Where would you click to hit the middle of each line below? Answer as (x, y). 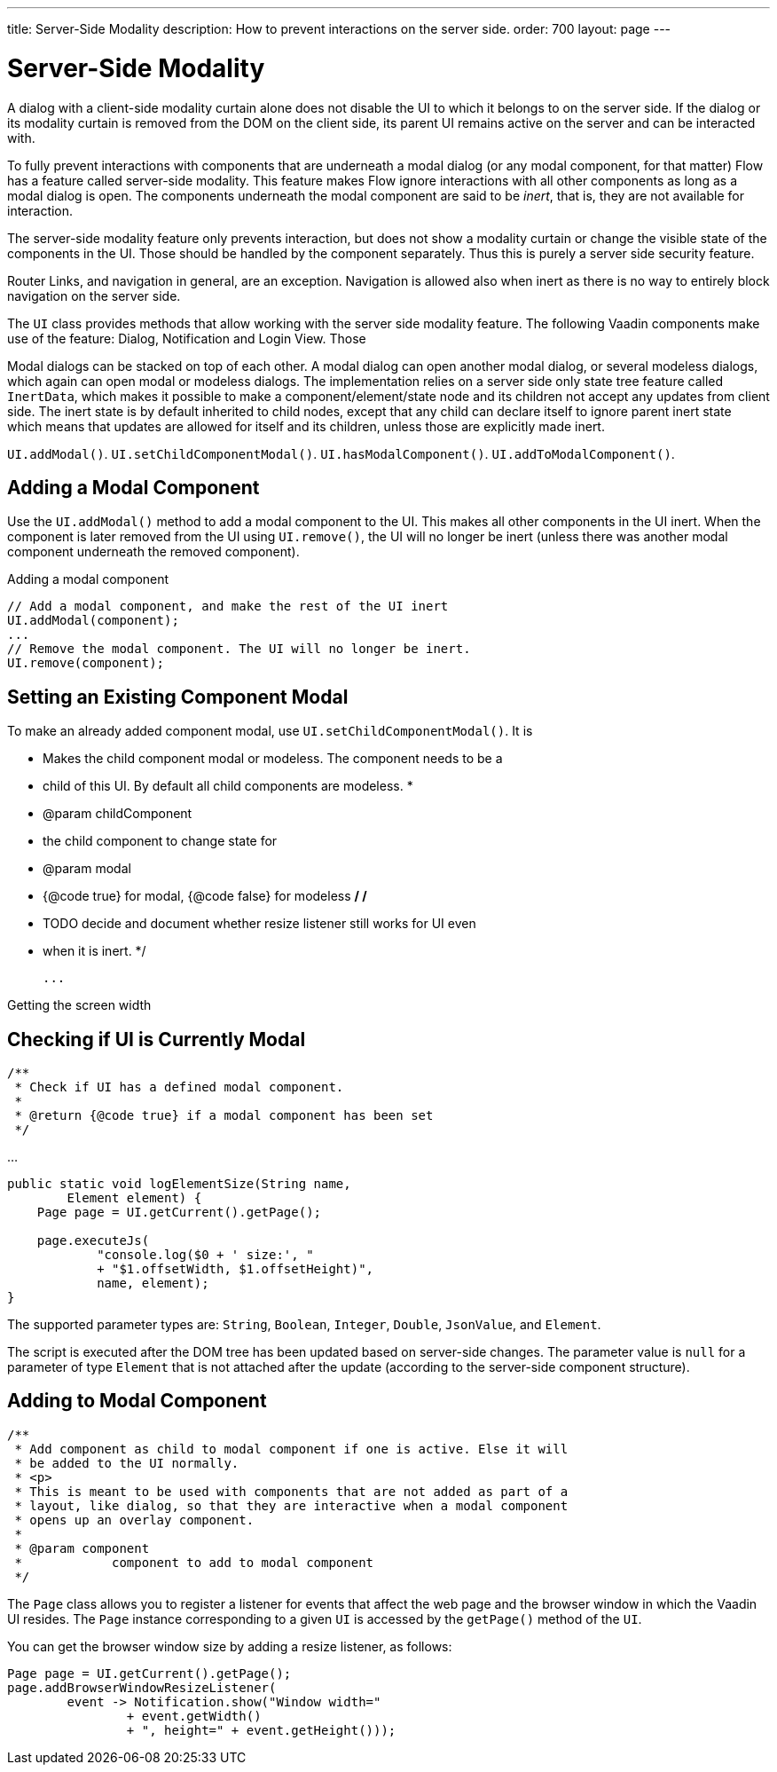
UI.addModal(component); (93, 621)
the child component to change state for (160, 841)
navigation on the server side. (94, 295)
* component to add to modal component (194, 1562)
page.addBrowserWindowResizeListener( (142, 1687)
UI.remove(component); (86, 663)
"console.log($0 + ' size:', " (205, 1255)
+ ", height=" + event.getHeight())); (261, 1730)
